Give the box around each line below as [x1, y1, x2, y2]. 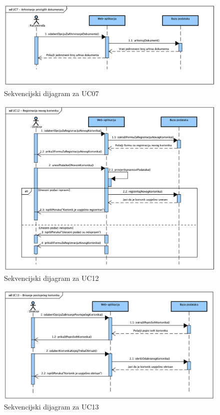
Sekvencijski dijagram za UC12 [4, 272, 99, 283]
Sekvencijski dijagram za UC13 [4, 401, 99, 412]
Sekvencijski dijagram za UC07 [4, 88, 99, 99]
